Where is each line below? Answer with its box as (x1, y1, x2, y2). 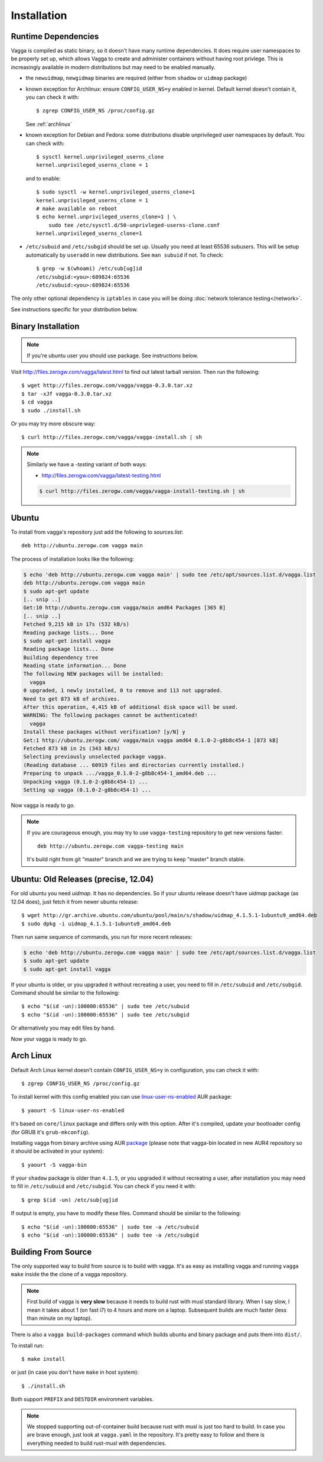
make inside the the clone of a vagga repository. (11, 1271, 128, 1278)
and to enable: (25, 175, 61, 182)
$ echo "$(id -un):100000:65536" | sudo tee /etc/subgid (21, 1011, 190, 1018)
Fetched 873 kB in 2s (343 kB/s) (23, 745, 120, 751)
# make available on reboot (36, 205, 118, 212)
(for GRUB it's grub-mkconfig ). (11, 1128, 90, 1135)
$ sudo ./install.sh (21, 407, 81, 414)
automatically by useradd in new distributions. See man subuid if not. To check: (25, 251, 224, 259)
